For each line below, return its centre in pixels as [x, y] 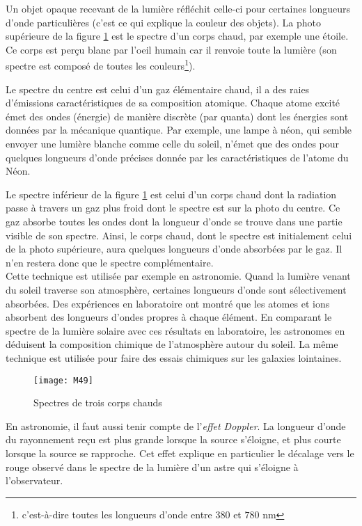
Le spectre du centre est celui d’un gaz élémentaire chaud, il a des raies [158, 89]
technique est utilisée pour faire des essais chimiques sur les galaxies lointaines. [174, 357]
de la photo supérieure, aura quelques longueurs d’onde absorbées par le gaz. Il [174, 249]
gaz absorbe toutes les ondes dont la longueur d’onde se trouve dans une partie [174, 221]
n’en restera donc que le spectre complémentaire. [110, 262]
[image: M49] [63, 380]
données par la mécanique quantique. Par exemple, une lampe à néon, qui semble [179, 130]
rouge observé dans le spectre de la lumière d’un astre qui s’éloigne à [152, 467]
